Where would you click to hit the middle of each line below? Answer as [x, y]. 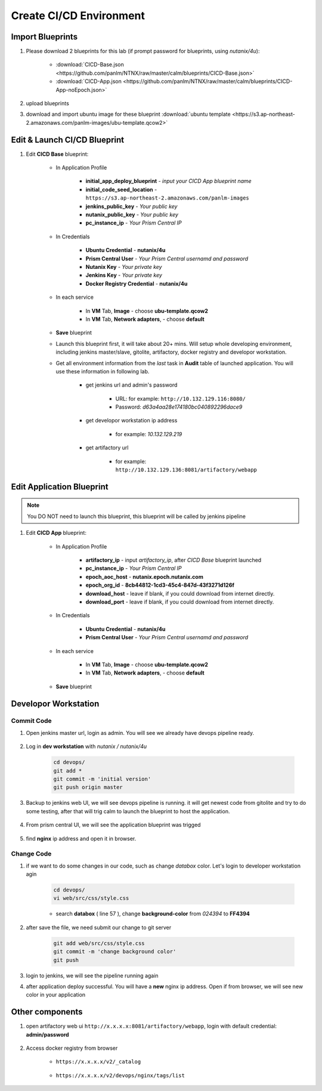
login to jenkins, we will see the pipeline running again [92, 975]
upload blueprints [48, 103]
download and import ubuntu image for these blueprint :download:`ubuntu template [128, 114]
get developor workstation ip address [131, 421]
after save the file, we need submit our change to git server [99, 927]
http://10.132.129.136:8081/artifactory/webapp [186, 470]
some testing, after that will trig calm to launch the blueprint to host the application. [128, 811]
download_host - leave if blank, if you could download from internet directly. [180, 593]
